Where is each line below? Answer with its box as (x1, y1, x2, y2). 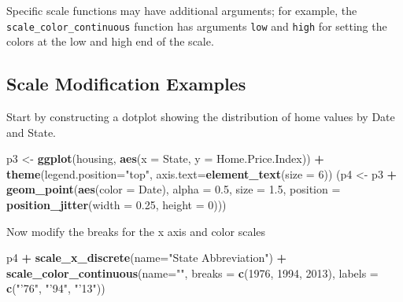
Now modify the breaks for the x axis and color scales (6, 223, 266, 239)
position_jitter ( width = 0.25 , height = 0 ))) (6, 197, 227, 213)
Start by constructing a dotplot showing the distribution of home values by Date (6, 109, 395, 125)
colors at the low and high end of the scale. (6, 33, 214, 50)
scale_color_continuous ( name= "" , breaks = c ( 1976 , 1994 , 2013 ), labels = (6, 264, 379, 281)
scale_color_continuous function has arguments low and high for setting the (6, 17, 387, 34)
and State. (6, 123, 57, 140)
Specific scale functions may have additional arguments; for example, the (6, 2, 357, 18)
